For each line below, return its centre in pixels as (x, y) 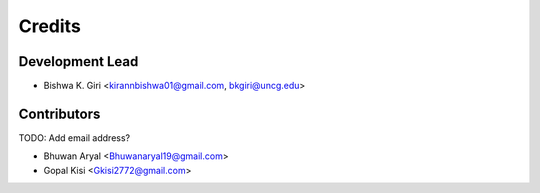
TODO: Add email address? (74, 137)
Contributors (59, 113)
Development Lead (78, 61)
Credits (50, 26)
